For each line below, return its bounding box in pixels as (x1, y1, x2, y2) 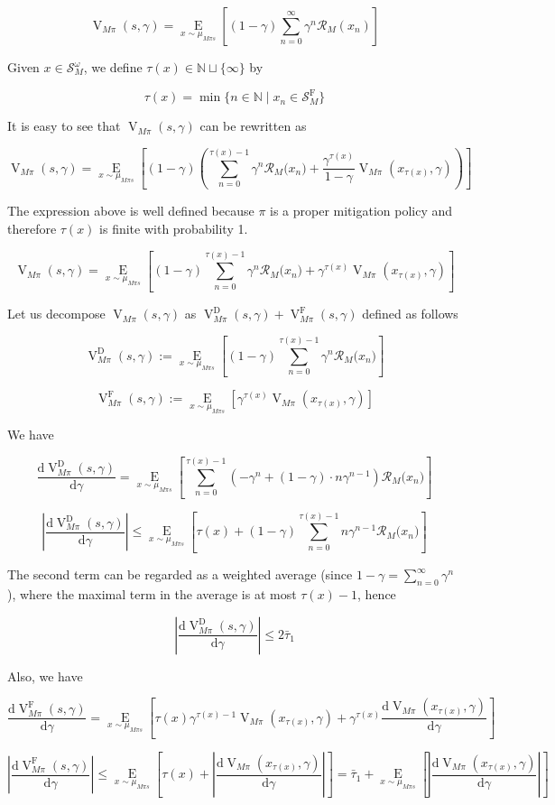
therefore (7, 218, 57, 237)
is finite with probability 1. (99, 218, 248, 237)
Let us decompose (7, 304, 106, 323)
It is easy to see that (7, 116, 121, 135)
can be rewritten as (199, 116, 307, 135)
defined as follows (362, 304, 458, 323)
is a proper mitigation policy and (270, 201, 453, 220)
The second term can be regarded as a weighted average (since (7, 565, 353, 584)
